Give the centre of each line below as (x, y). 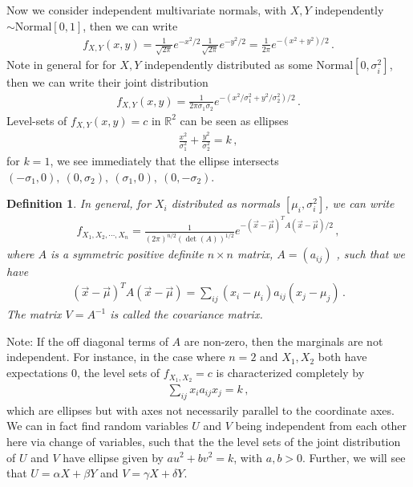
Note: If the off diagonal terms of (87, 341)
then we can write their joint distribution (107, 82)
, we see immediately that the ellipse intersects (164, 160)
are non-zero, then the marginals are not (283, 341)
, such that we (371, 254)
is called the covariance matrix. (186, 314)
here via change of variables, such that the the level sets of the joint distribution (204, 441)
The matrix (34, 314)
